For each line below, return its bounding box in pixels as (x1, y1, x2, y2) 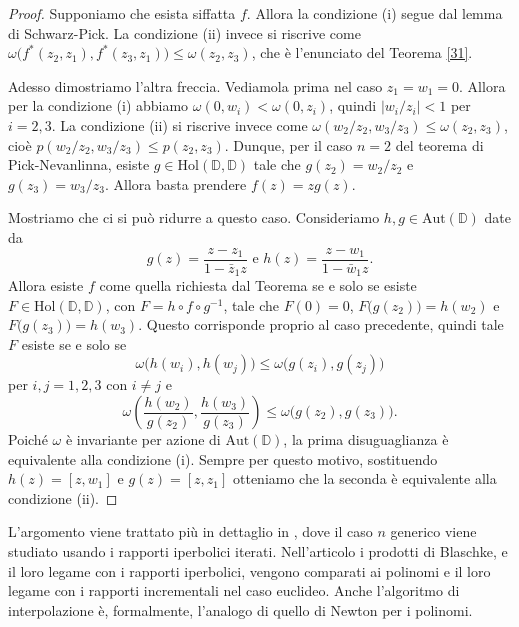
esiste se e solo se (21, 333, 127, 354)
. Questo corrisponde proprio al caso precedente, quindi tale (138, 314, 504, 335)
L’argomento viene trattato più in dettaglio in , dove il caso (8, 521, 373, 542)
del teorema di (395, 134, 484, 155)
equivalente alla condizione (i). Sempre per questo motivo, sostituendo (8, 448, 438, 469)
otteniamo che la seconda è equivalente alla (232, 468, 497, 489)
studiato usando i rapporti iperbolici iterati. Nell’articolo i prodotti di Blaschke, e (8, 540, 508, 561)
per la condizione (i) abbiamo (8, 95, 189, 116)
